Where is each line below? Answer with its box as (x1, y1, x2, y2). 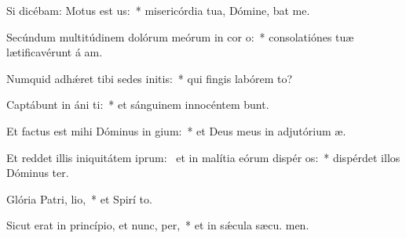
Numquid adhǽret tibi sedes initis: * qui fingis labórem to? (6, 70, 293, 86)
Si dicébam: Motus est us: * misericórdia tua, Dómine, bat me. (6, 2, 310, 18)
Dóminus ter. (6, 164, 69, 181)
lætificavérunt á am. (6, 44, 103, 60)
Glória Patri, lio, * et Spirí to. (6, 190, 152, 207)
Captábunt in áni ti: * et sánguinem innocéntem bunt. (6, 96, 269, 113)
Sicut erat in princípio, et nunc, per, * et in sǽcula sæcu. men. (6, 217, 309, 233)
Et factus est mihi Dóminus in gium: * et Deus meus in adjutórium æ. (6, 122, 346, 139)
